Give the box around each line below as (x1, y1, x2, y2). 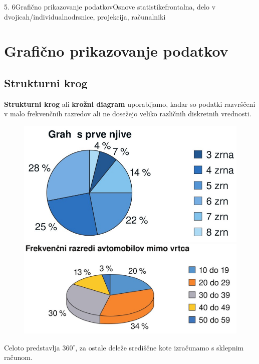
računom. (4, 352, 33, 362)
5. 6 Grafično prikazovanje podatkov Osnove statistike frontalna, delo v (4, 2, 216, 12)
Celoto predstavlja (4, 342, 60, 352)
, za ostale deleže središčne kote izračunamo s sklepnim (75, 342, 244, 352)
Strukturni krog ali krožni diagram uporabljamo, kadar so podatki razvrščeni (4, 98, 255, 109)
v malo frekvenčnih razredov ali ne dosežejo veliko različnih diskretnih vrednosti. (4, 108, 251, 119)
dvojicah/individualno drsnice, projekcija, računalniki (4, 11, 166, 22)
